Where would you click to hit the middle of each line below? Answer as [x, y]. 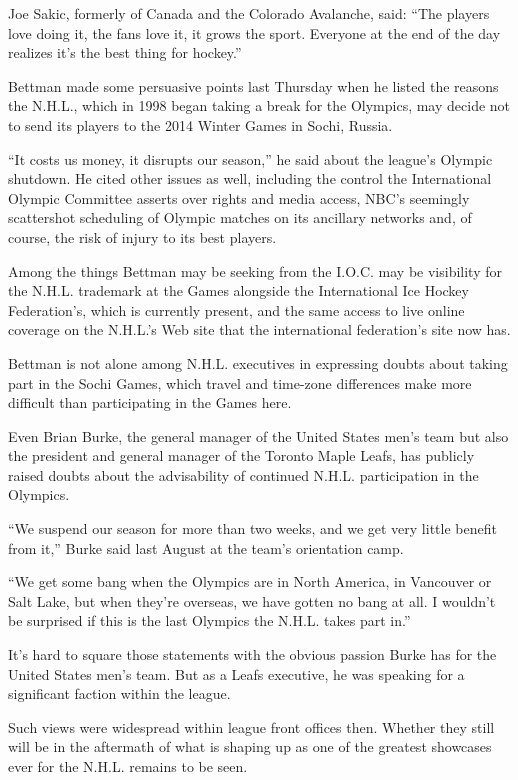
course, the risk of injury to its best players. [142, 236]
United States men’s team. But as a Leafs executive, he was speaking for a [236, 673]
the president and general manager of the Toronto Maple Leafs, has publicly [241, 455]
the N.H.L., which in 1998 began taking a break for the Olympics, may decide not [259, 105]
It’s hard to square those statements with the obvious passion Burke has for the [252, 654]
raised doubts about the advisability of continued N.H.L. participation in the [243, 474]
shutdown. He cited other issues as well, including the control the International [250, 178]
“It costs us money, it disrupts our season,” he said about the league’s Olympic [250, 158]
